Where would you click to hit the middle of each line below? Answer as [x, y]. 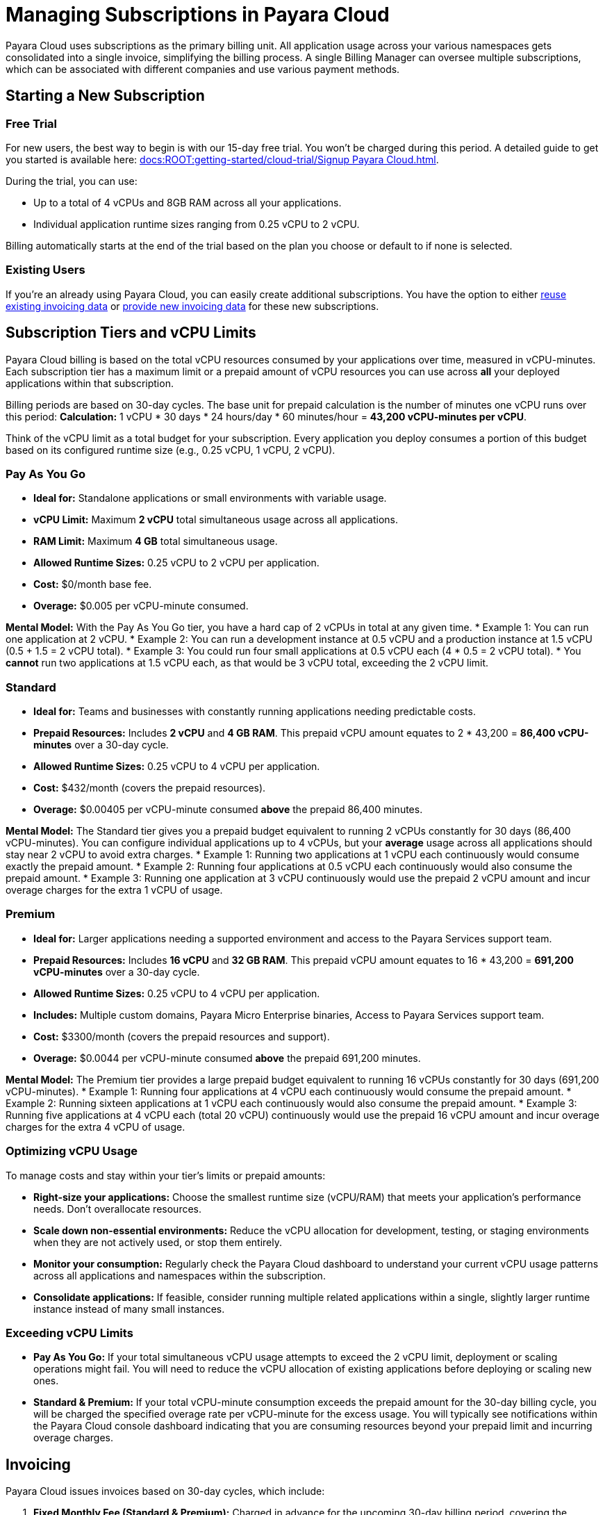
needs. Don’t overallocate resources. [117, 1209]
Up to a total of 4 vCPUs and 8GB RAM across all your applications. [188, 202]
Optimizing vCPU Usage [72, 1151]
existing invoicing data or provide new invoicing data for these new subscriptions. [192, 306]
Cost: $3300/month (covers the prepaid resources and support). [182, 1036]
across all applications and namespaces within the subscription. [180, 1275]
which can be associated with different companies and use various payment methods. [203, 69]
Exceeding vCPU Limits [69, 1333]
